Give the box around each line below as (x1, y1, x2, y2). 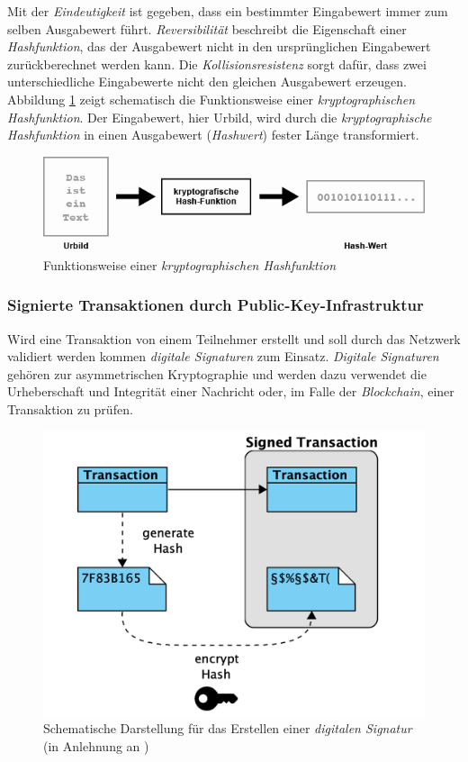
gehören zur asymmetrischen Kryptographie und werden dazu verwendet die (7, 364, 427, 383)
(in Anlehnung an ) (43, 737, 149, 756)
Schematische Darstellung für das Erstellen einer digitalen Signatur (43, 719, 412, 738)
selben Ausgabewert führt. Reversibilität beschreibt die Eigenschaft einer (7, 19, 407, 38)
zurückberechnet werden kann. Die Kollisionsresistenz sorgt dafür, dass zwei (7, 54, 427, 73)
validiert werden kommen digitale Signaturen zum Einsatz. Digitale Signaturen (7, 347, 439, 366)
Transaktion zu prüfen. (7, 399, 133, 418)
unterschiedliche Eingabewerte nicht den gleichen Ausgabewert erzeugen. (7, 72, 407, 91)
